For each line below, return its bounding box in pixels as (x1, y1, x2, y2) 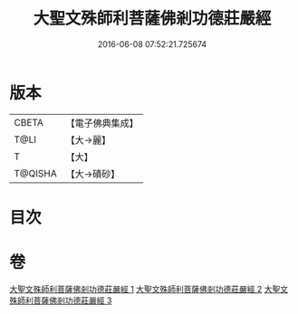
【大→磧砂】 (65, 167, 120, 180)
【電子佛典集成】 (65, 117, 139, 129)
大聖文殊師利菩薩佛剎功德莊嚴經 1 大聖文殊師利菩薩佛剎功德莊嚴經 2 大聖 (9, 283, 281, 294)
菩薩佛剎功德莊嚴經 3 (33, 295, 112, 306)
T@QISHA (14, 167, 57, 179)
